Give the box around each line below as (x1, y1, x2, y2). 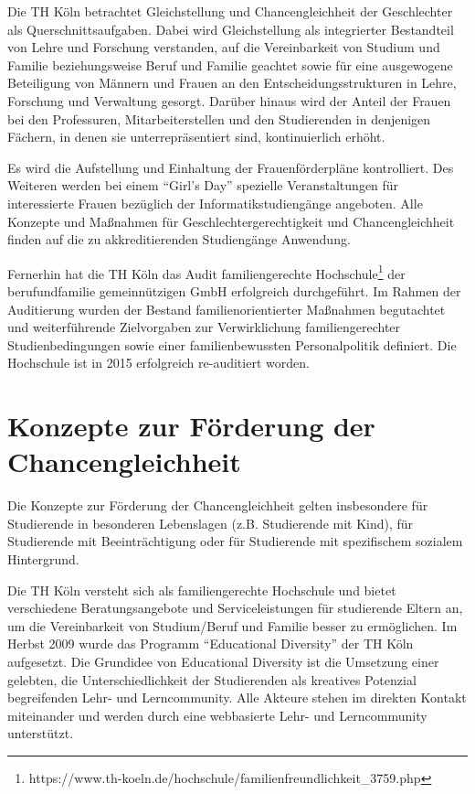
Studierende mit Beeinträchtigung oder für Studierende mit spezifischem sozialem (7, 531, 463, 551)
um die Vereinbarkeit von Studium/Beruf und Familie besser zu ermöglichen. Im (7, 616, 458, 635)
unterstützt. (7, 724, 74, 743)
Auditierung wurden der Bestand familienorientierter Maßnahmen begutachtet (7, 299, 446, 318)
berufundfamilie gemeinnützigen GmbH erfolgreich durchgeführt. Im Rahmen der (7, 281, 461, 300)
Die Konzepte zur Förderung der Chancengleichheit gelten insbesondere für (7, 496, 428, 515)
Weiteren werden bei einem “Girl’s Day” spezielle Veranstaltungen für (7, 176, 399, 195)
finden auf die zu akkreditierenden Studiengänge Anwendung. (7, 230, 351, 249)
